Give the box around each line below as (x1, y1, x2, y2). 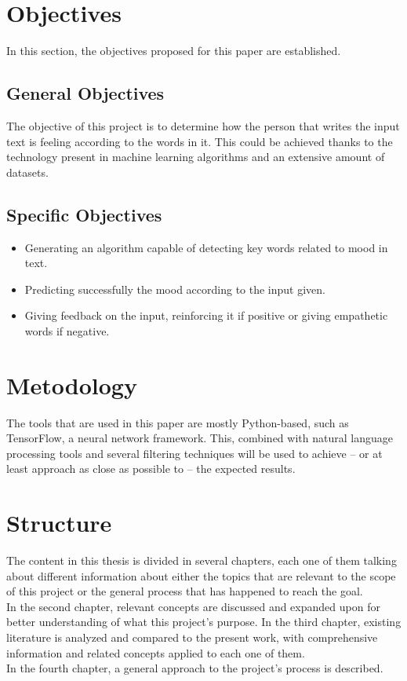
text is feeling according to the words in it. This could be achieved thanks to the (6, 133, 393, 149)
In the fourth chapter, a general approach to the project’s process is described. (6, 660, 383, 676)
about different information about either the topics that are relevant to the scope (6, 567, 396, 584)
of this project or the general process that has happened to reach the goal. (6, 583, 363, 599)
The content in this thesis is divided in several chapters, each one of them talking (6, 552, 397, 569)
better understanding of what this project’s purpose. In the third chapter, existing (6, 613, 402, 630)
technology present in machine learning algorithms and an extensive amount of (6, 148, 385, 165)
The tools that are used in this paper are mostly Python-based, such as (6, 414, 349, 430)
